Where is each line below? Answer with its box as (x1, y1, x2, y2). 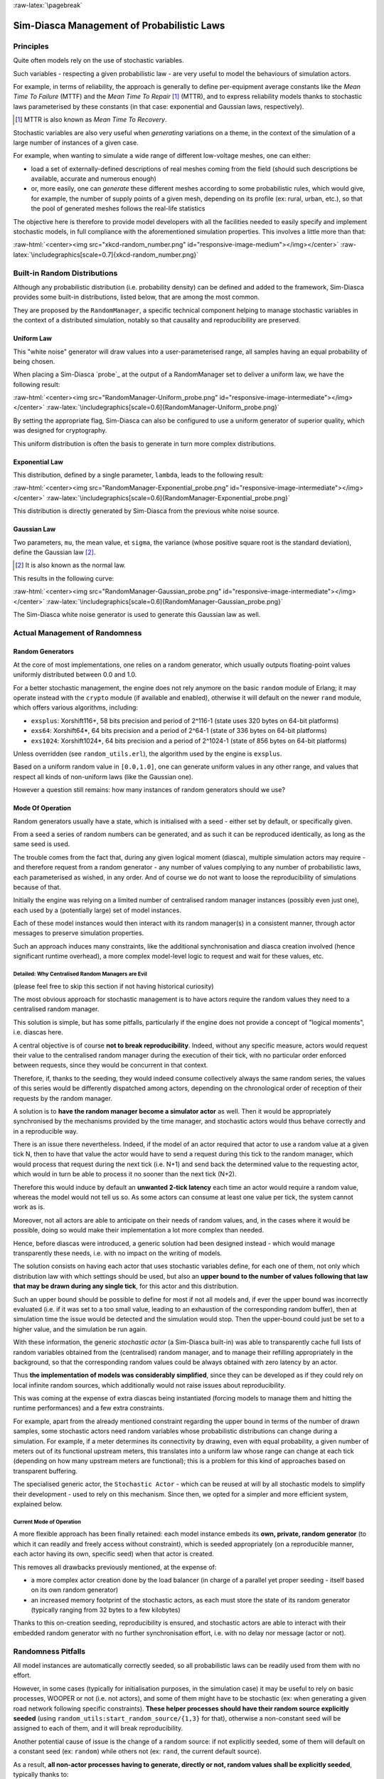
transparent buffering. (13, 1467, 78, 1475)
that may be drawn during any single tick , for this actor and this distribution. (13, 1282, 239, 1291)
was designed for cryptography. (13, 426, 107, 435)
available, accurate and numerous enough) (31, 174, 156, 183)
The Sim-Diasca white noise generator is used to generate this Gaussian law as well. (13, 610, 261, 618)
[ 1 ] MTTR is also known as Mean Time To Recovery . (15, 115, 167, 124)
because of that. (13, 882, 62, 891)
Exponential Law (13, 458, 63, 466)
